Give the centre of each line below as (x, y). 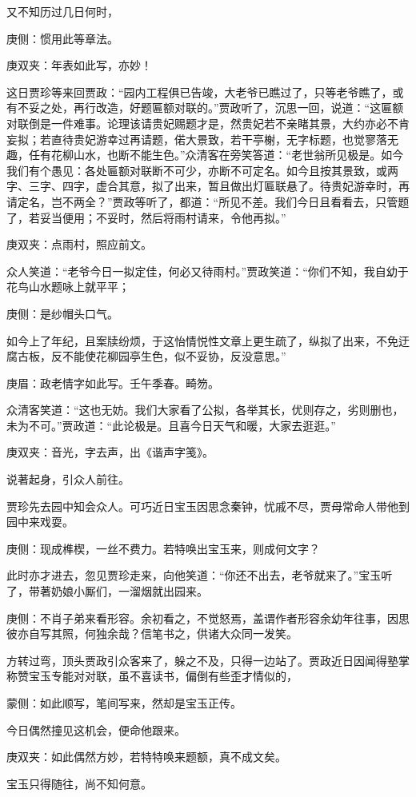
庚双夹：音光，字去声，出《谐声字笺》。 (110, 452)
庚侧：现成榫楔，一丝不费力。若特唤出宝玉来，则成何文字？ (163, 548)
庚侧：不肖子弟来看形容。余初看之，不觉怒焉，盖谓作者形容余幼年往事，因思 (208, 618)
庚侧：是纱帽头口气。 (62, 313)
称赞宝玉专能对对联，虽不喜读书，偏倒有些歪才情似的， (152, 676)
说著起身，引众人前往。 (68, 479)
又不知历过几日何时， (62, 11)
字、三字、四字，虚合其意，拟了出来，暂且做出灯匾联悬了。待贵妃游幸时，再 (208, 186)
